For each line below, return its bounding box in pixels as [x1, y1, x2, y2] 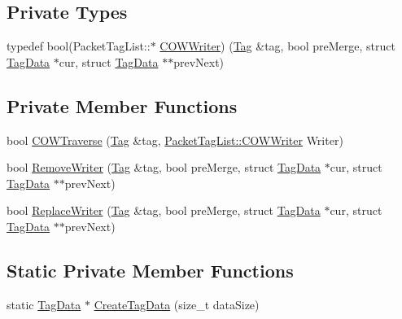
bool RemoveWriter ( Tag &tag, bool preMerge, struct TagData [7, 159, 321, 176]
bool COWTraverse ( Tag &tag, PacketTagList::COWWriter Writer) [7, 131, 343, 148]
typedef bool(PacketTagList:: [7, 37, 151, 55]
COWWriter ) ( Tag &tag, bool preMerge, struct [159, 37, 395, 55]
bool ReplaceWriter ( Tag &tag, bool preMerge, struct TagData [7, 202, 321, 219]
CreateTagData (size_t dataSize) [94, 295, 260, 312]
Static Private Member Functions [7, 257, 294, 282]
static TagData [7, 295, 81, 312]
